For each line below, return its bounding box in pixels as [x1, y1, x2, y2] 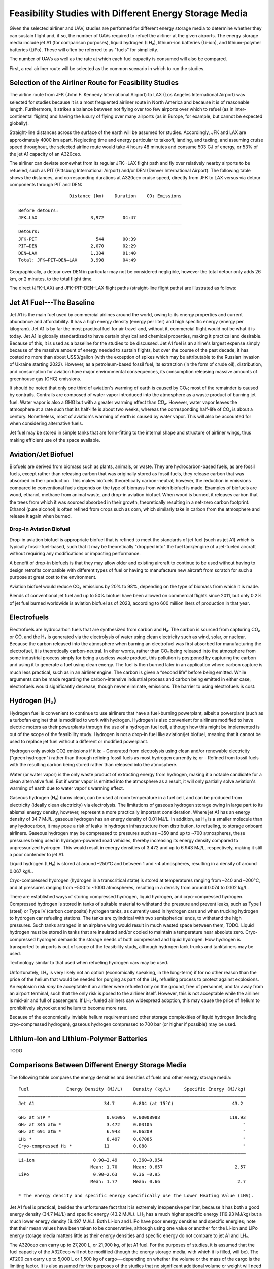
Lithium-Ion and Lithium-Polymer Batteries [9, 1034, 148, 1043]
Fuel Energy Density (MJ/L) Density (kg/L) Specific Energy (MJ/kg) [18, 1086, 246, 1092]
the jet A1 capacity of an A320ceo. [9, 151, 82, 157]
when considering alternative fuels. [9, 420, 83, 426]
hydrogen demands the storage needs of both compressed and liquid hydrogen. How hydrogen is [36, 937, 241, 943]
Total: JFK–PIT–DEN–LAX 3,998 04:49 [18, 257, 136, 263]
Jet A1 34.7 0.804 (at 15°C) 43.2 [18, 1100, 244, 1106]
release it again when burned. [9, 513, 72, 519]
